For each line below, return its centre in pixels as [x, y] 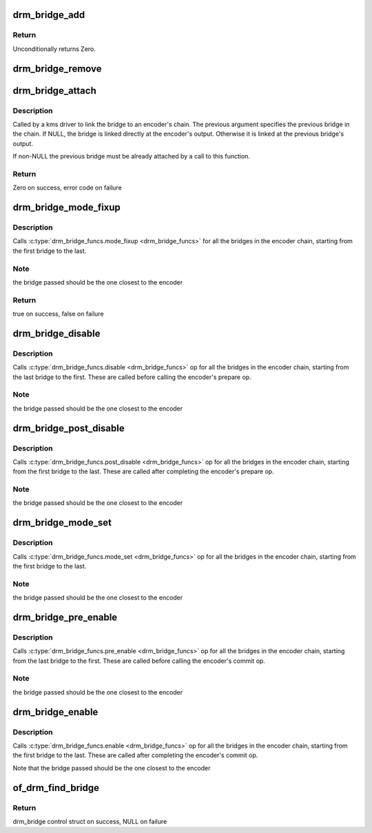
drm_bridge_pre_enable [65, 617]
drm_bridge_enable [55, 712]
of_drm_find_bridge [56, 788]
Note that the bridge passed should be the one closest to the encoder [112, 768]
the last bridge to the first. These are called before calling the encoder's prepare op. [132, 377]
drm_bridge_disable [56, 333]
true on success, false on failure [58, 314]
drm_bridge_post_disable [69, 428]
